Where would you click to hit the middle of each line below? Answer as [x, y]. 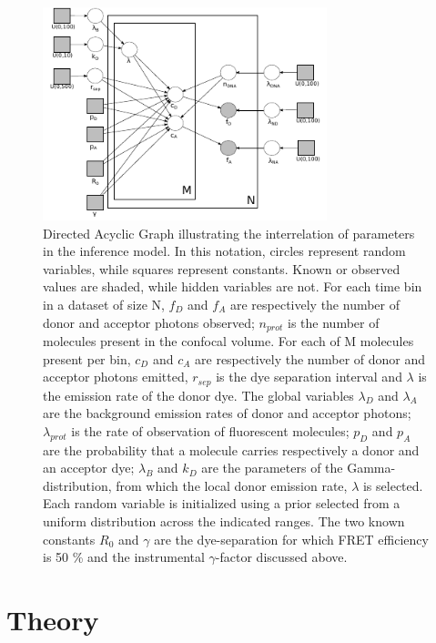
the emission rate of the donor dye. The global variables [198, 395]
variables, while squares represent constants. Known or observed [222, 268]
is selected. [393, 485]
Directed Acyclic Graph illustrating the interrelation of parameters [229, 233]
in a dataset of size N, [104, 304]
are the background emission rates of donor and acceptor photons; [227, 413]
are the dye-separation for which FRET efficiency [291, 539]
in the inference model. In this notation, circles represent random [224, 251]
